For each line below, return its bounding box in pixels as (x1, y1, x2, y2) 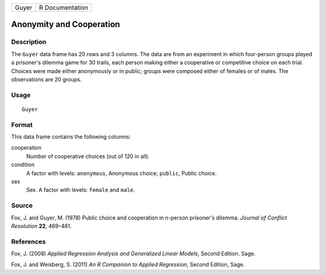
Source (11, 201, 33, 210)
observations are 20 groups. (11, 75, 82, 83)
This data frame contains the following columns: (11, 133, 131, 141)
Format (11, 121, 33, 129)
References (11, 237, 46, 245)
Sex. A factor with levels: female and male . (26, 186, 135, 194)
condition (11, 161, 35, 168)
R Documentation (39, 4, 89, 11)
